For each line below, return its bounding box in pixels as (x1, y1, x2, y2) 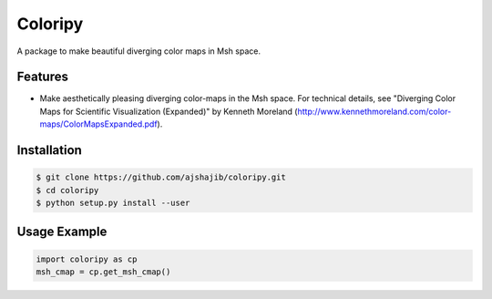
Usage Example (16, 224, 108, 240)
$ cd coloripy (36, 185, 99, 195)
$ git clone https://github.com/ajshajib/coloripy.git (36, 172, 286, 182)
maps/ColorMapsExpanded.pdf (39, 119, 159, 129)
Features (16, 69, 68, 85)
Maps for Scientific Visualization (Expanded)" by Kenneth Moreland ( (39, 106, 298, 117)
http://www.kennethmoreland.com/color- (297, 106, 452, 117)
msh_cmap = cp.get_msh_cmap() (36, 267, 171, 277)
